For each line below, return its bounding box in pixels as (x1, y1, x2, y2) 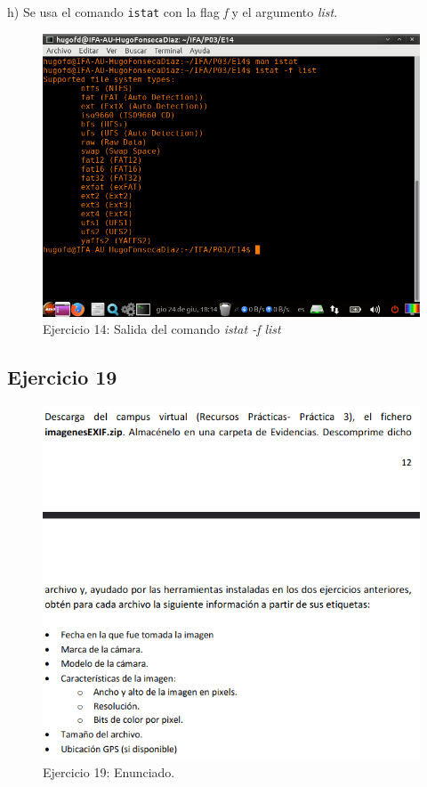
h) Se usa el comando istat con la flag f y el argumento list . (7, 3, 338, 20)
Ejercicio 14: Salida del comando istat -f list (43, 320, 281, 338)
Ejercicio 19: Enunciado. (43, 763, 175, 782)
